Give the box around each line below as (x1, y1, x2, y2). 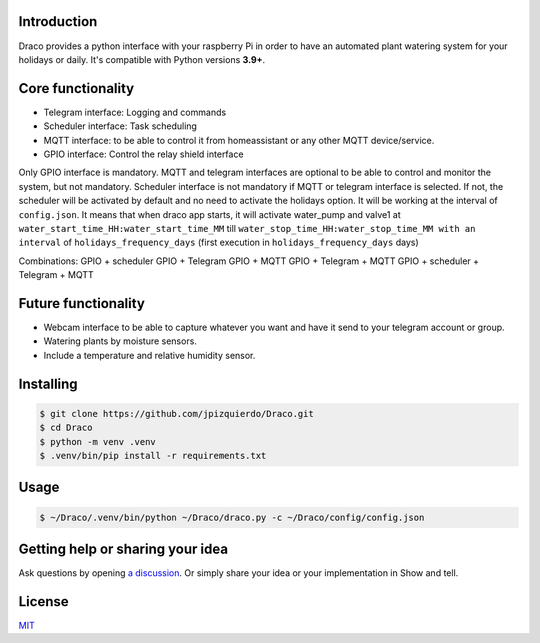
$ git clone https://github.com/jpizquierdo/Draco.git (39, 408, 314, 419)
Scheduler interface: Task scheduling (43, 120, 197, 132)
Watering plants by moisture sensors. (43, 335, 197, 347)
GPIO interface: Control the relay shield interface (43, 148, 244, 160)
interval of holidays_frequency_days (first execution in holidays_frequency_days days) (18, 236, 419, 249)
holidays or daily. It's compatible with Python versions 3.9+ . (18, 53, 266, 65)
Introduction (18, 13, 98, 30)
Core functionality (18, 80, 135, 97)
